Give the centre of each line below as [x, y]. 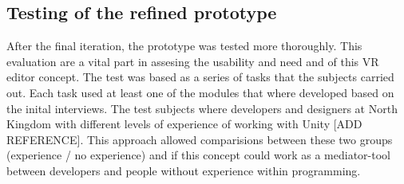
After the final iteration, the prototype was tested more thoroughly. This [184, 46]
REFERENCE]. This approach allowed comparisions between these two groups [200, 139]
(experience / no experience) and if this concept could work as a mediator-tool [198, 155]
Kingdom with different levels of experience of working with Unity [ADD [184, 124]
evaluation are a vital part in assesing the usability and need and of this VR [193, 61]
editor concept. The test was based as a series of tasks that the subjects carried [200, 77]
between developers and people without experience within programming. [184, 170]
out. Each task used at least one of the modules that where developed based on [200, 92]
